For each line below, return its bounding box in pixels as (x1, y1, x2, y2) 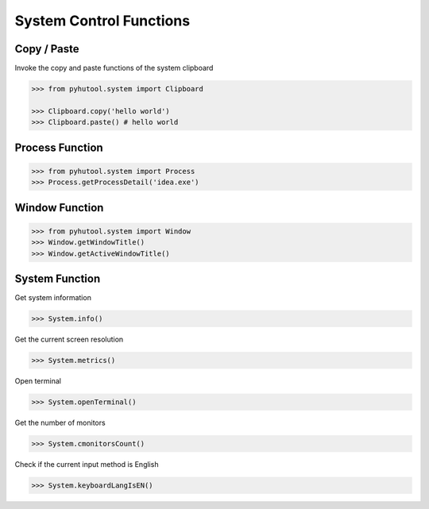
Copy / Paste (14, 42, 79, 56)
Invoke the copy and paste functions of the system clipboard (14, 64, 214, 73)
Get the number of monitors (14, 418, 106, 427)
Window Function (14, 201, 104, 214)
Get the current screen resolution (14, 334, 124, 345)
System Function (14, 272, 101, 285)
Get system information (14, 293, 91, 303)
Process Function (14, 141, 103, 154)
